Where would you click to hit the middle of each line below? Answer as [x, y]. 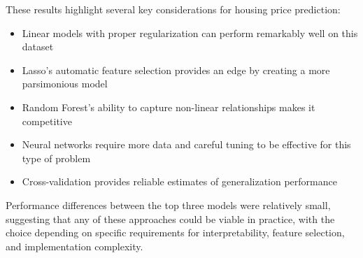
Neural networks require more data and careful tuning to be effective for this [186, 144]
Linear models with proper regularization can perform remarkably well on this [190, 33]
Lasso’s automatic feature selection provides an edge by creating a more [176, 70]
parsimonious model [65, 84]
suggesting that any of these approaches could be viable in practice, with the [170, 218]
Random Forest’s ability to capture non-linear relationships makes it [169, 107]
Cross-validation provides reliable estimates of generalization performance [179, 181]
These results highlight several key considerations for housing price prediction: [173, 9]
